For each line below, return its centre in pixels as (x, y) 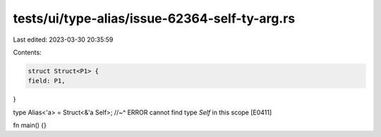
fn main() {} (30, 125)
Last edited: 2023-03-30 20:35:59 (63, 40)
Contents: (27, 52)
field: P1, (47, 81)
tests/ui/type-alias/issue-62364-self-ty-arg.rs (154, 18)
